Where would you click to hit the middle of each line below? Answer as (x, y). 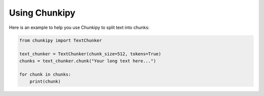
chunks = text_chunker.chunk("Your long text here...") (88, 61)
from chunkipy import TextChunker (61, 40)
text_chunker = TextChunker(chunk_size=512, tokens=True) (90, 54)
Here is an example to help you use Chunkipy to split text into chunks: (79, 27)
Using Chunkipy (42, 13)
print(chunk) (45, 81)
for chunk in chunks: (45, 74)
